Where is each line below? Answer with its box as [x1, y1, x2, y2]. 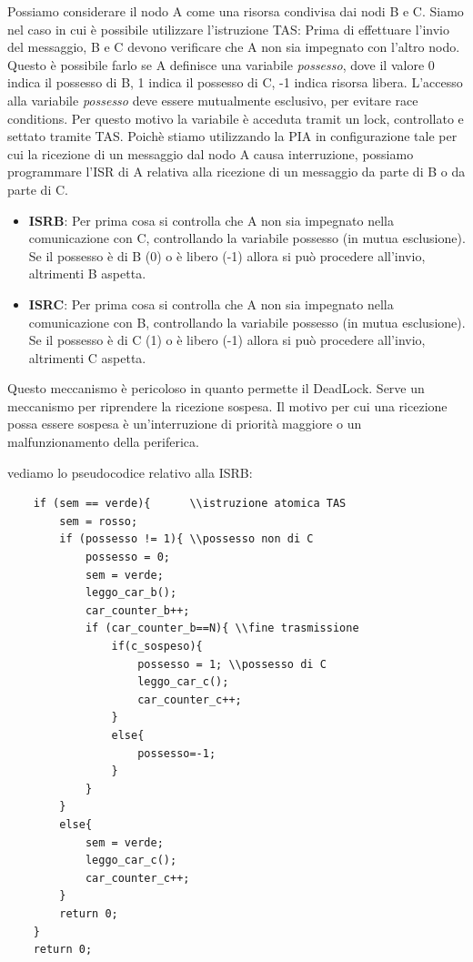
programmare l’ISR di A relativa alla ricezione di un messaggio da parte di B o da [7, 162, 466, 181]
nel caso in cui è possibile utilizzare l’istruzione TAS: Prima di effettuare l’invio [7, 19, 449, 38]
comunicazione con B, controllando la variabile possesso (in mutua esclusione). [28, 312, 466, 331]
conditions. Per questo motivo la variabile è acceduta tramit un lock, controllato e [7, 108, 464, 127]
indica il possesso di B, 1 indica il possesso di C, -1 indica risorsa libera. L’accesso [7, 73, 463, 92]
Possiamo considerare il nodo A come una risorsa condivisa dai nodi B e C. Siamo [7, 2, 464, 20]
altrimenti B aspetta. [28, 264, 146, 283]
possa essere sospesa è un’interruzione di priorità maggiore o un [7, 414, 362, 433]
